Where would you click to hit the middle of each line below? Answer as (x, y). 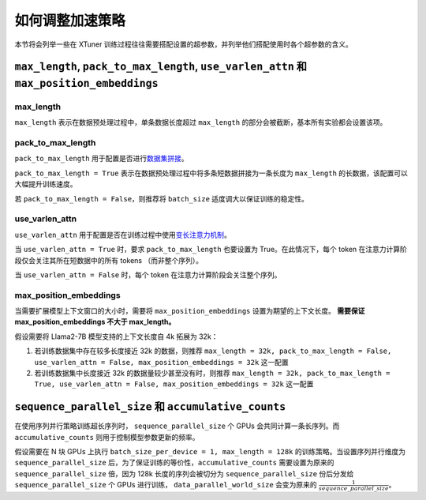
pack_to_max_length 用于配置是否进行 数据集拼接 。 (101, 159)
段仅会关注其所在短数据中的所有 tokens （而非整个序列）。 (108, 260)
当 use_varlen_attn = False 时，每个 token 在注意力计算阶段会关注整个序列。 (148, 274)
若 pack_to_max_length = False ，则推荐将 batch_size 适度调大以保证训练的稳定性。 (162, 198)
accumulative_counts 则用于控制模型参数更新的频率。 (107, 437)
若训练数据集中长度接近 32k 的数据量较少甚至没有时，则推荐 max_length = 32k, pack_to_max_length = (212, 373)
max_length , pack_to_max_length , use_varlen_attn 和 (161, 67)
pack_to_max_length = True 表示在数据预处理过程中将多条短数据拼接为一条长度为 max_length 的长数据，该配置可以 (211, 173)
